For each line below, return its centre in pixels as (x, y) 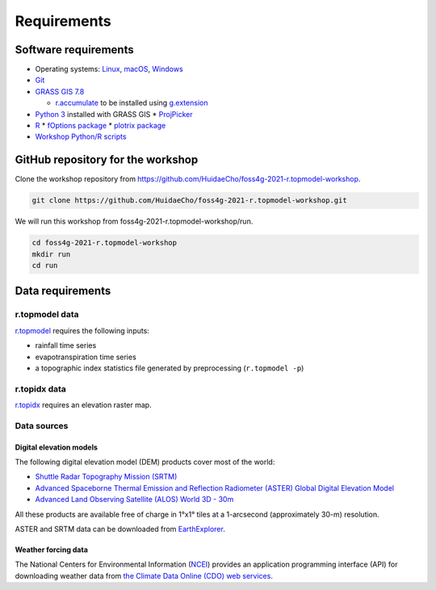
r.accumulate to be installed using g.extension (132, 103)
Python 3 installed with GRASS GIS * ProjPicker (114, 114)
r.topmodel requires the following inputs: (82, 330)
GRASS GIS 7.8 (60, 91)
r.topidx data (40, 389)
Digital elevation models (57, 447)
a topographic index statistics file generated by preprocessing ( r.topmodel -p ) (170, 368)
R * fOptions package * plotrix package (101, 126)
